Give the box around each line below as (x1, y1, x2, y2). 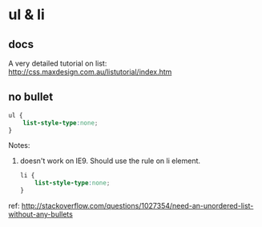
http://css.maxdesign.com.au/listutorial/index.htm (8, 67, 172, 77)
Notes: (8, 141, 30, 150)
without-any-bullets (8, 209, 74, 219)
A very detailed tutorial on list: (8, 58, 107, 68)
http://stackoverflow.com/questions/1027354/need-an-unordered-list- (21, 201, 254, 211)
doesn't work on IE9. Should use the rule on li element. (19, 156, 201, 165)
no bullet (8, 90, 54, 104)
